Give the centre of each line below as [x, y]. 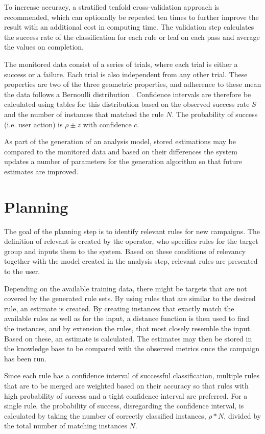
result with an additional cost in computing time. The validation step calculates [129, 27]
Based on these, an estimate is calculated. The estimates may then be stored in [128, 338]
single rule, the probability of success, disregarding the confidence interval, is [124, 406]
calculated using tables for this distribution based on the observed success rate [127, 104]
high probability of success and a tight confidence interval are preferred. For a [126, 395]
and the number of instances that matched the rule [84, 114]
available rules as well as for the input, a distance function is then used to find [127, 318]
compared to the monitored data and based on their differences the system [121, 151]
